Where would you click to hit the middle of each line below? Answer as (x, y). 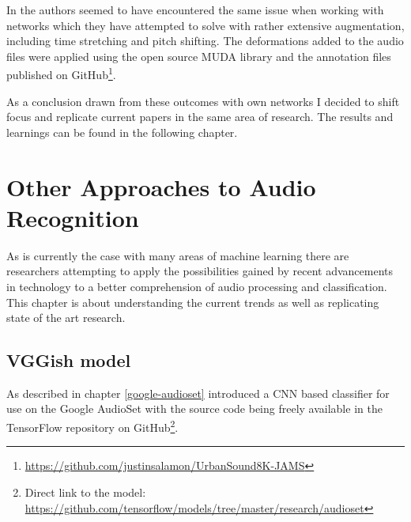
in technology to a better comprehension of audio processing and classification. (197, 286)
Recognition (73, 217)
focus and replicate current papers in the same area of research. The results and (200, 117)
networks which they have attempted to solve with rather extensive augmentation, (205, 25)
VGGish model (69, 360)
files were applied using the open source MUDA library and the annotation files (199, 56)
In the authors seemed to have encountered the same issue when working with (195, 9)
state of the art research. (66, 318)
